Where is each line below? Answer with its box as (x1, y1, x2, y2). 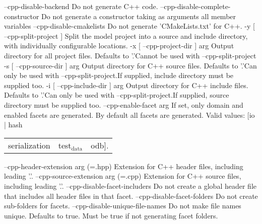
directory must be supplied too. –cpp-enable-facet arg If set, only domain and (4, 99, 243, 110)
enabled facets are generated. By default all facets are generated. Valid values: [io (4, 109, 255, 120)
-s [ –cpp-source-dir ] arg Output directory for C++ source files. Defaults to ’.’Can (4, 60, 257, 70)
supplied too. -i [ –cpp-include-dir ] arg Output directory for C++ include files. (4, 80, 248, 90)
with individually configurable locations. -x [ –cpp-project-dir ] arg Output (4, 40, 234, 51)
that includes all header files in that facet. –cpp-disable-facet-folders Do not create (4, 190, 258, 201)
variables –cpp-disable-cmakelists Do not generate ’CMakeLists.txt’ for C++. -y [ (4, 21, 255, 31)
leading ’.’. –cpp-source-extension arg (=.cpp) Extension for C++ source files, (4, 171, 241, 181)
